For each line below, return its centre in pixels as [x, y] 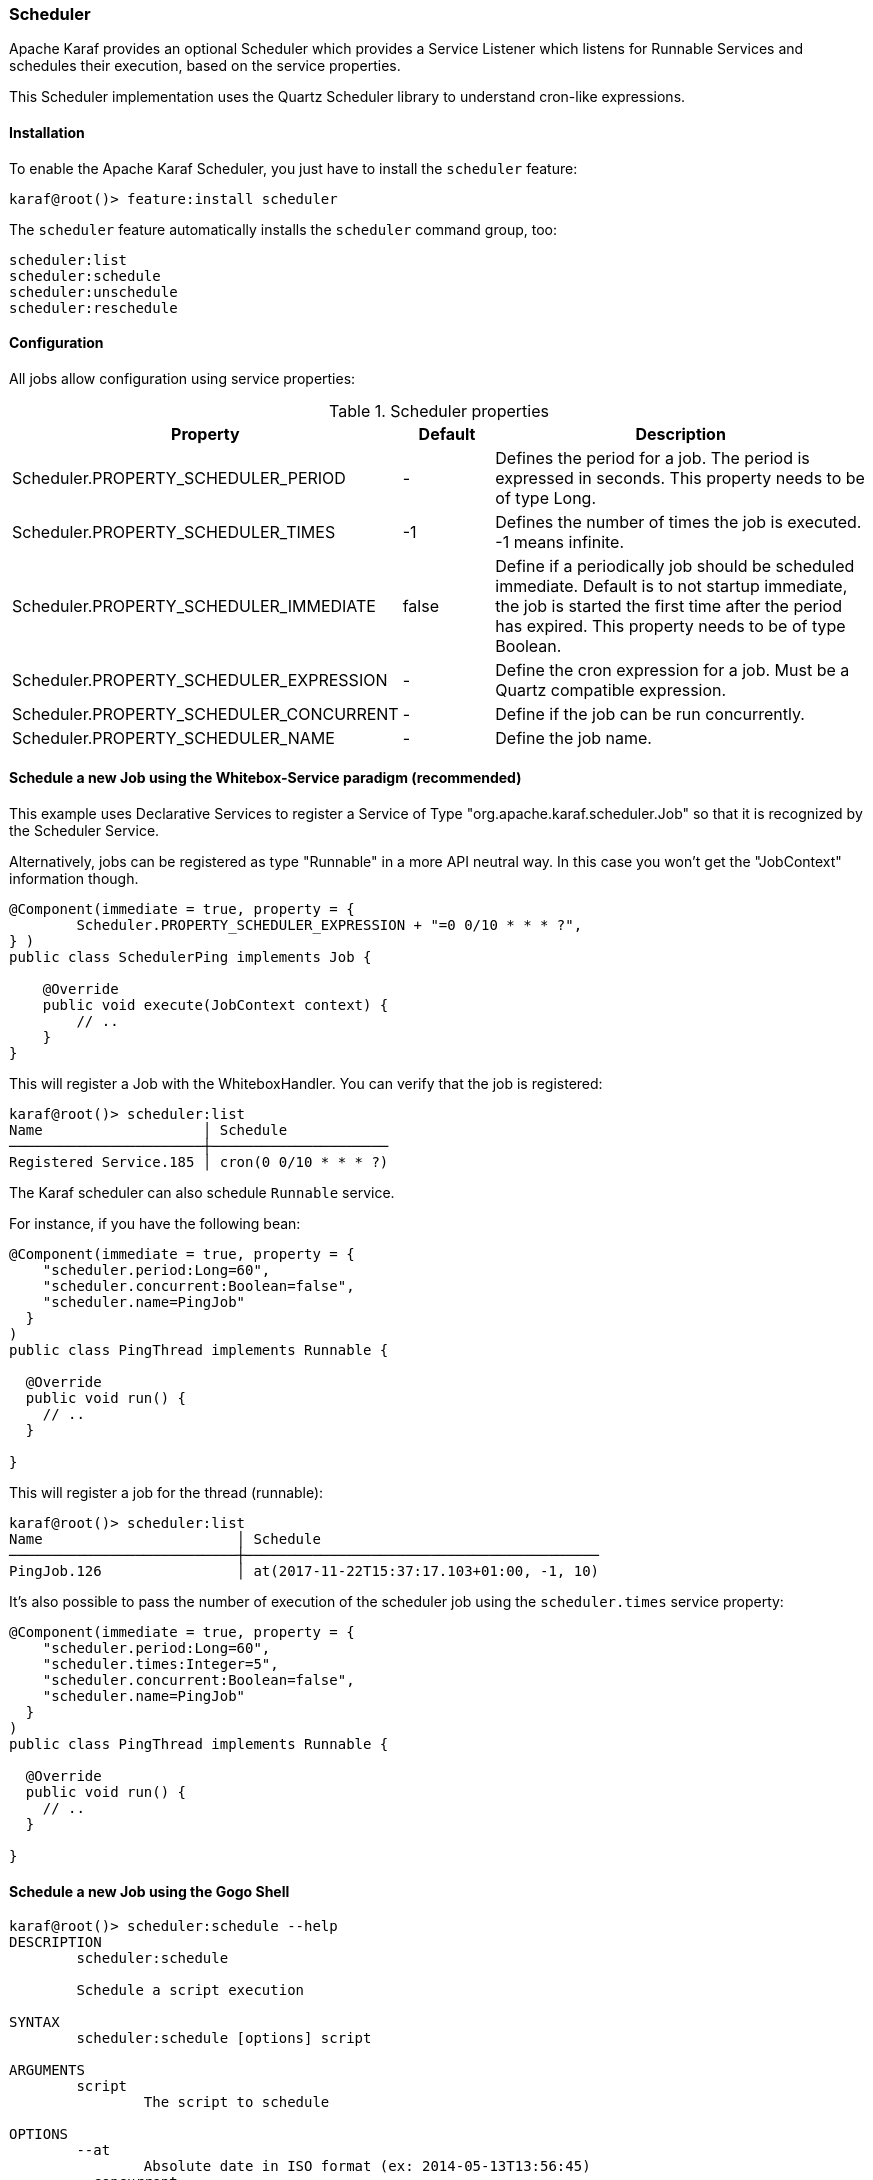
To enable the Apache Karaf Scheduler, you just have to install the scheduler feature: [293, 168]
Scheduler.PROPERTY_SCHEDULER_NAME [173, 737]
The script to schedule [236, 2102]
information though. [74, 879]
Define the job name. [573, 737]
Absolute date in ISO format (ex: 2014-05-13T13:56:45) [367, 2166]
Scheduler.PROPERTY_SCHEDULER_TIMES [174, 531]
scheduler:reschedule [93, 307]
